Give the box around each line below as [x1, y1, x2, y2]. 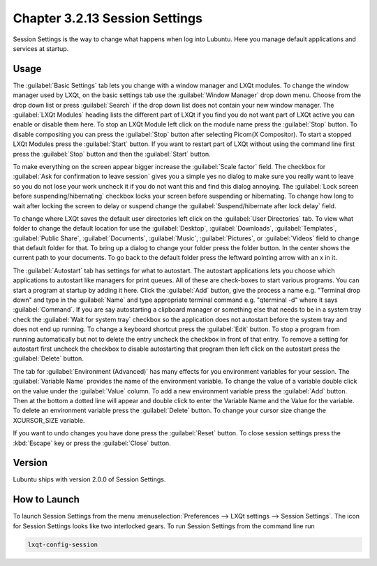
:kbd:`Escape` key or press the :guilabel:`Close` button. [13, 439, 171, 447]
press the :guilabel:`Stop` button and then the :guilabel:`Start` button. [13, 150, 211, 158]
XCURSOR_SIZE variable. [13, 416, 85, 424]
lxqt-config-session [27, 540, 98, 549]
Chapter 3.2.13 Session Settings [13, 10, 202, 26]
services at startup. [13, 44, 69, 52]
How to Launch [13, 493, 80, 506]
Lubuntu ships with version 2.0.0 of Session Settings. [13, 475, 166, 484]
